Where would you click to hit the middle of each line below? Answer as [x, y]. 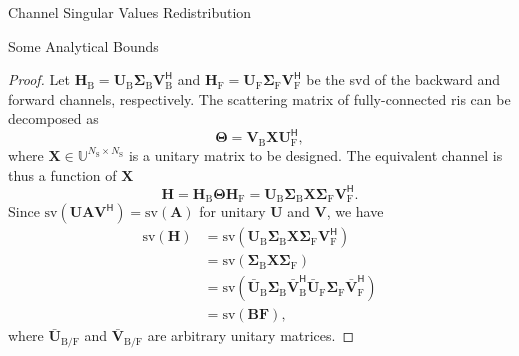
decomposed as [53, 118]
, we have [355, 211]
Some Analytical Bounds [83, 45]
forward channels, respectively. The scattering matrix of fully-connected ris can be [259, 98]
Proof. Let [39, 79]
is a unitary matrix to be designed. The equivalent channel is [315, 154]
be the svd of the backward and [403, 79]
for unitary [232, 211]
